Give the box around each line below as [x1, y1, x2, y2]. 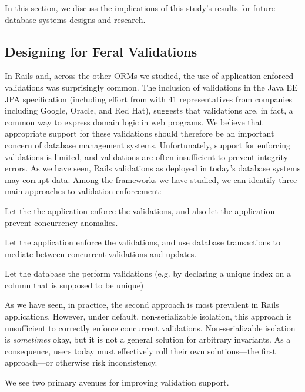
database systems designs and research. [5, 13, 146, 25]
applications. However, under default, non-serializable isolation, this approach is [5, 310, 292, 323]
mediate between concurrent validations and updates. [5, 247, 197, 260]
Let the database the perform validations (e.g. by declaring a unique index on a [5, 267, 291, 280]
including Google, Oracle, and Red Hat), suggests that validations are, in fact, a [5, 104, 293, 117]
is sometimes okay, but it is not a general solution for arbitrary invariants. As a [5, 333, 291, 346]
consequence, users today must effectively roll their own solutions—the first [5, 344, 276, 357]
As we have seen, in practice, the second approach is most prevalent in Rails [5, 298, 279, 311]
